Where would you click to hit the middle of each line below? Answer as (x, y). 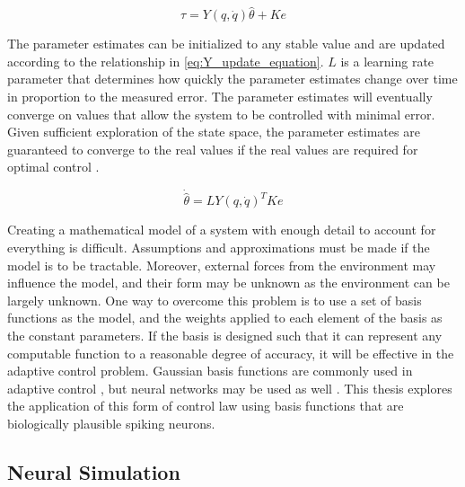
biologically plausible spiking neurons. (111, 423)
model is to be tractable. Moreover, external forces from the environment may (222, 265)
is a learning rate (387, 61)
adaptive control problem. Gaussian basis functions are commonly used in (210, 371)
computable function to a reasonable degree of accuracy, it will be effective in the (231, 353)
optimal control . (53, 167)
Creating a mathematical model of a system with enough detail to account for (222, 230)
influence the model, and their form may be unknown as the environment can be (228, 283)
